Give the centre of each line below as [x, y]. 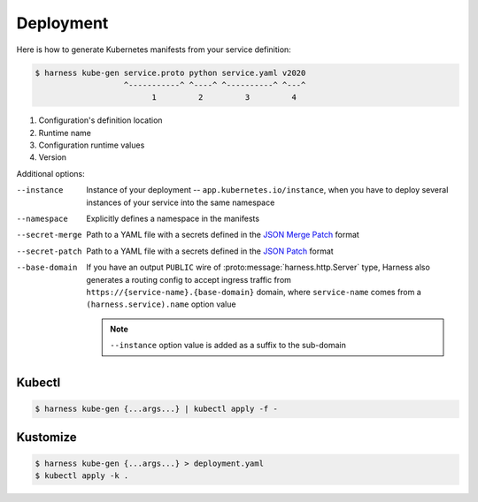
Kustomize [46, 437]
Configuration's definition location [100, 120]
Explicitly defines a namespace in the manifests [173, 219]
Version [52, 157]
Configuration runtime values [92, 145]
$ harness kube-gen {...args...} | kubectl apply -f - [156, 409]
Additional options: [51, 173]
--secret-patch [50, 251]
